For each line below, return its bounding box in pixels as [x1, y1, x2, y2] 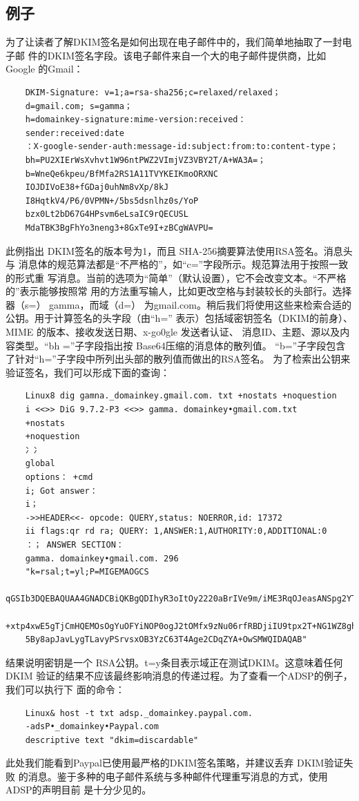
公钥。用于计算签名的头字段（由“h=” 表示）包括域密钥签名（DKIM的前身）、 [6, 311, 353, 325]
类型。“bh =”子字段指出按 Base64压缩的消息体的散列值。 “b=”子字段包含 [14, 338, 346, 352]
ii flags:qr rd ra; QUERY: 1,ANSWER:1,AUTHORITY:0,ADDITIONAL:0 [25, 526, 327, 537]
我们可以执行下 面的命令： [6, 682, 125, 696]
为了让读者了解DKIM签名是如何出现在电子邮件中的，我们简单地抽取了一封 [6, 35, 342, 49]
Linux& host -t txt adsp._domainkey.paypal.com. [25, 708, 253, 718]
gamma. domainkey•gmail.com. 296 [25, 553, 179, 563]
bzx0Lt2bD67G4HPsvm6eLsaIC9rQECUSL [25, 209, 188, 220]
